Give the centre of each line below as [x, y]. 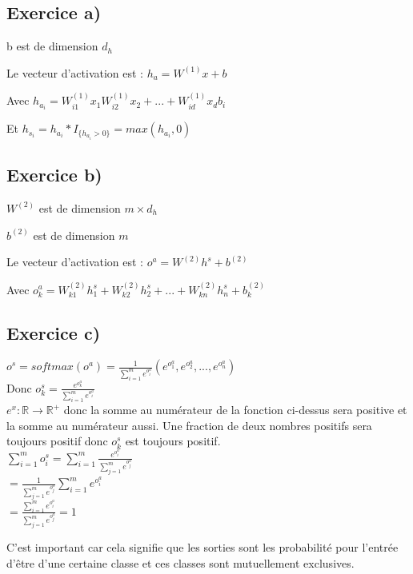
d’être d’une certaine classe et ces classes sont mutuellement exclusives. [180, 562]
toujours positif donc [57, 441]
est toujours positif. [173, 441]
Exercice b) [54, 175]
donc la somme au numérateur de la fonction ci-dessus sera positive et [235, 410]
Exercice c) [54, 332]
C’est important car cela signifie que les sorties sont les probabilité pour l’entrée [202, 547]
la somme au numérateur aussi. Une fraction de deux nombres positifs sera [189, 425]
